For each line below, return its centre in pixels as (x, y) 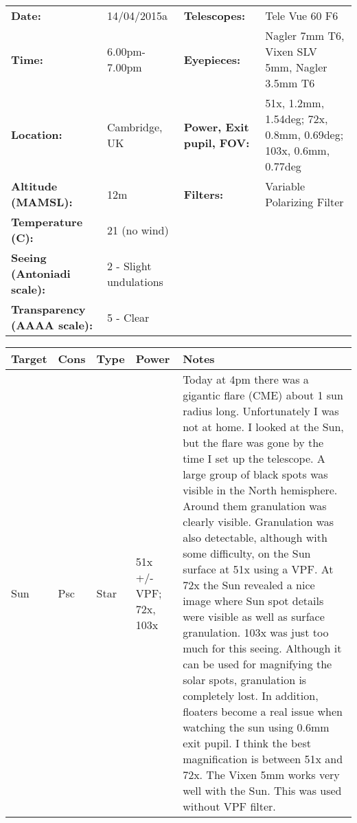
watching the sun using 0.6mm (256, 727)
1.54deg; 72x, (297, 119)
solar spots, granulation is (245, 680)
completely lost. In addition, (251, 695)
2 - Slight (129, 265)
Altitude (34, 186)
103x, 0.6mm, (298, 150)
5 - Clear (128, 317)
